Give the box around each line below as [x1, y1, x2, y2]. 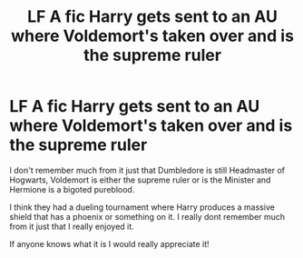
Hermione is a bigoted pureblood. [9, 184, 135, 194]
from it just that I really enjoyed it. [9, 221, 134, 232]
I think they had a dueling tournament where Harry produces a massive [9, 202, 275, 213]
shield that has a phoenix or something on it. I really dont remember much [9, 211, 286, 222]
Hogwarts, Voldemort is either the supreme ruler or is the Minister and [9, 174, 271, 185]
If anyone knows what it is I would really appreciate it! [9, 238, 210, 249]
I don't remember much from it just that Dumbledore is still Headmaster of [9, 164, 286, 175]
